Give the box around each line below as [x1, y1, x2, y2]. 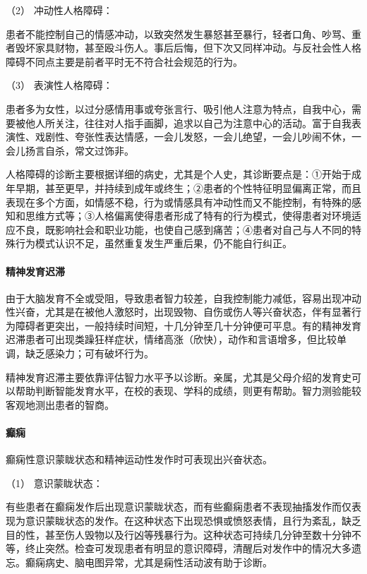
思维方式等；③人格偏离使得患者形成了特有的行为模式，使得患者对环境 [25, 208, 351, 223]
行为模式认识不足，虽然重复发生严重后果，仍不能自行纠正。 [15, 236, 292, 251]
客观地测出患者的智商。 [6, 397, 114, 412]
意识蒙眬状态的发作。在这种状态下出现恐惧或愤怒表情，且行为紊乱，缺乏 [25, 513, 361, 528]
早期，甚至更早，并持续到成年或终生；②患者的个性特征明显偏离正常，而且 [15, 180, 361, 195]
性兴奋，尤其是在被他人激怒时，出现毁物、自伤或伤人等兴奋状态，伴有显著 [6, 304, 351, 319]
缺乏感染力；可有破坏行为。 [25, 346, 154, 361]
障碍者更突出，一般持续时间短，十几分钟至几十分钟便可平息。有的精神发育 [15, 318, 361, 333]
